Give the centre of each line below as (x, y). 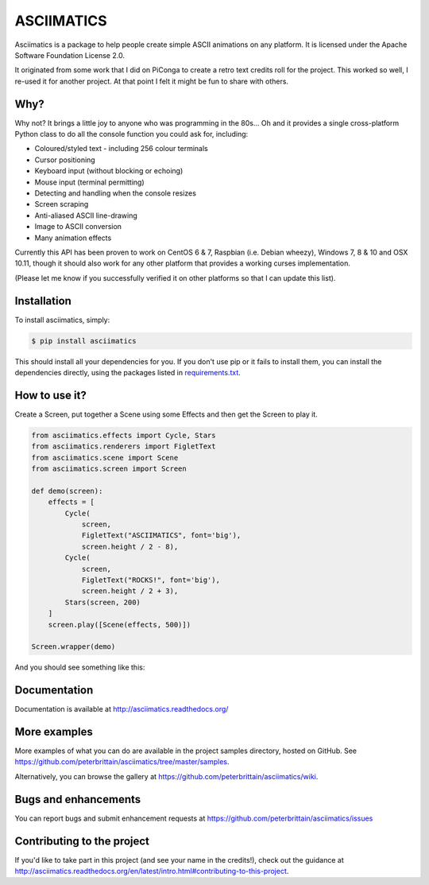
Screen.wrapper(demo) (73, 647)
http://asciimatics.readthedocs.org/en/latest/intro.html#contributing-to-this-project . (152, 871)
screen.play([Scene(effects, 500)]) (119, 625)
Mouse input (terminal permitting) (89, 182)
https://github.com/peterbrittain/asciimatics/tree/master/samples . (122, 762)
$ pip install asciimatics (84, 341)
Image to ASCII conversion (78, 227)
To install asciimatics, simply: (62, 320)
